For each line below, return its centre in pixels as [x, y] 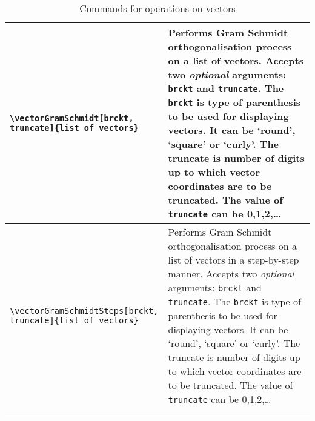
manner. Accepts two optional [231, 273]
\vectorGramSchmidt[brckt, [72, 118]
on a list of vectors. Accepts [236, 60]
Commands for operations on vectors [157, 8]
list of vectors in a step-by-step [234, 260]
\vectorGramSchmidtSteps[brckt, [84, 310]
